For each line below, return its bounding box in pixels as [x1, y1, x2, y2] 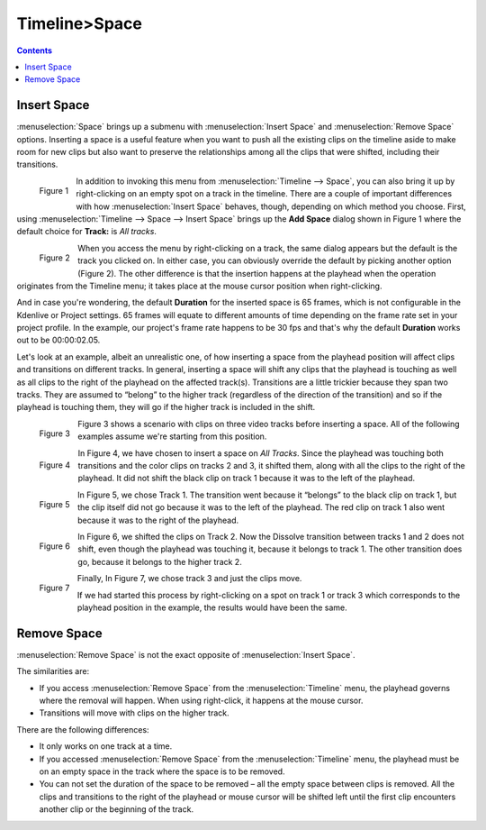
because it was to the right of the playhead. [76, 515, 239, 525]
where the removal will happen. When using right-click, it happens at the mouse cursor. [39, 695, 364, 706]
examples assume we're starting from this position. [77, 431, 267, 442]
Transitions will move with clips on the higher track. [39, 707, 229, 718]
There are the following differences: [16, 724, 149, 734]
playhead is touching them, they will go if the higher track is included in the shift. [16, 402, 316, 413]
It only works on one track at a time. [39, 741, 173, 752]
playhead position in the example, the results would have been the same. [76, 602, 348, 613]
